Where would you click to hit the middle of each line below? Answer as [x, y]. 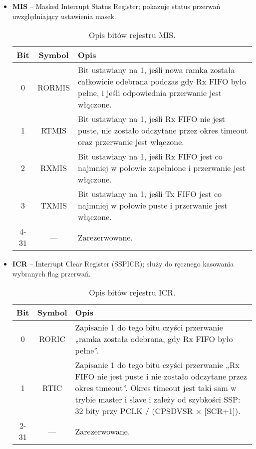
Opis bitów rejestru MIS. [132, 35]
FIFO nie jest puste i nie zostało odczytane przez [161, 376]
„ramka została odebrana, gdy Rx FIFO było [154, 339]
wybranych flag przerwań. [51, 273]
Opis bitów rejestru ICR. [132, 292]
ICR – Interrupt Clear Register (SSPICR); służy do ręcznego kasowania [123, 264]
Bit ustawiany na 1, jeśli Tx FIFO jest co [150, 194]
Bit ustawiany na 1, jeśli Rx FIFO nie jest [151, 119]
